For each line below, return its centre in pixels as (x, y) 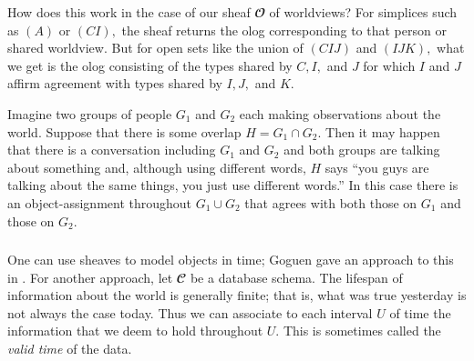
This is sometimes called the (362, 331)
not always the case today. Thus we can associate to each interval (190, 312)
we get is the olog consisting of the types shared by (150, 65)
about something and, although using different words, (157, 167)
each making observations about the (340, 113)
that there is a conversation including (112, 150)
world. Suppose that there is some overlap (124, 131)
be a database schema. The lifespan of (296, 277)
